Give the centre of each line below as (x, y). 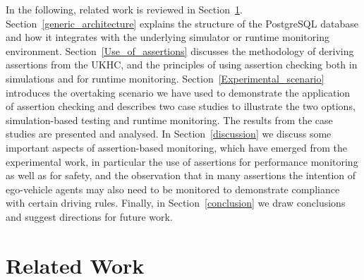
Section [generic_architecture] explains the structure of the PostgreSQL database (182, 23)
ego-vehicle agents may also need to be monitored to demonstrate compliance (173, 189)
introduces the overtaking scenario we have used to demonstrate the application (178, 92)
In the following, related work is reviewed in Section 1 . (124, 9)
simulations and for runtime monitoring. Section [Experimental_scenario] (165, 78)
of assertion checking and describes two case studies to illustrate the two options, (181, 106)
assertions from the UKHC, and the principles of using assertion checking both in (182, 65)
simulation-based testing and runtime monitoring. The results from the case (169, 120)
